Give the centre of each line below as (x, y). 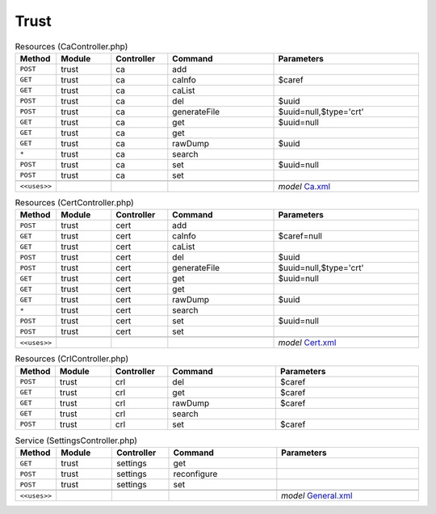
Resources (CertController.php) (75, 203)
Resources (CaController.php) (71, 46)
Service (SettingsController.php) (76, 440)
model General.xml (317, 495)
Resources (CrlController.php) (72, 359)
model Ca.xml (304, 186)
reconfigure (195, 474)
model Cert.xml (307, 343)
